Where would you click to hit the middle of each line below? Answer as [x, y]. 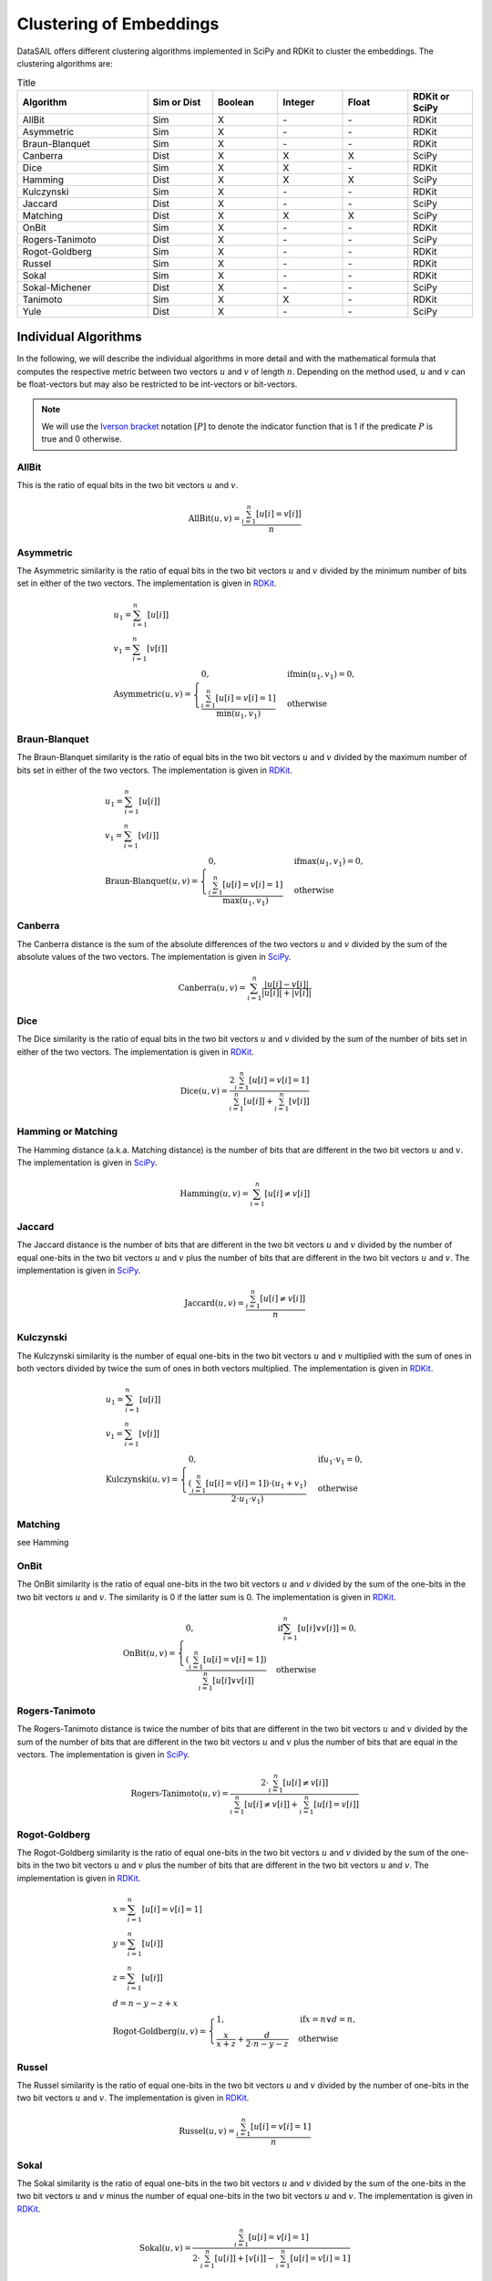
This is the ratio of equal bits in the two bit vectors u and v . [128, 485]
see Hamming [43, 1543]
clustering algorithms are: [65, 63]
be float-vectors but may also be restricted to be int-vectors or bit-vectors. [157, 384]
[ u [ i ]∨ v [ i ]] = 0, [327, 1628]
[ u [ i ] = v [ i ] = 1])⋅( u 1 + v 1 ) [256, 1484]
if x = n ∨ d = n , [327, 2019]
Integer [299, 102]
